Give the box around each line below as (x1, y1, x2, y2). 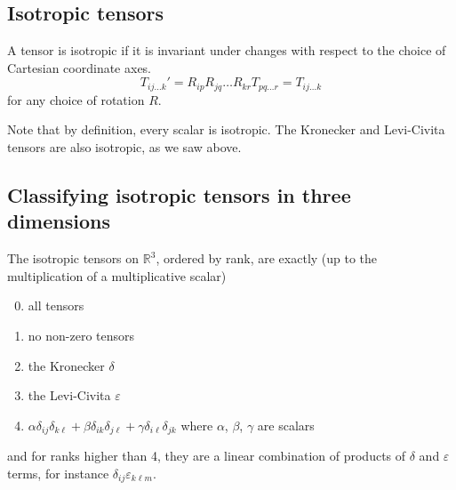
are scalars (257, 415, 315, 434)
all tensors (28, 296, 84, 315)
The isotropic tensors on (7, 249, 140, 268)
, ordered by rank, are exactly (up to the (156, 249, 378, 268)
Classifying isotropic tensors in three (7, 181, 351, 209)
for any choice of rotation (7, 90, 145, 108)
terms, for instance (7, 463, 109, 482)
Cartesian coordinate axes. (7, 58, 152, 76)
